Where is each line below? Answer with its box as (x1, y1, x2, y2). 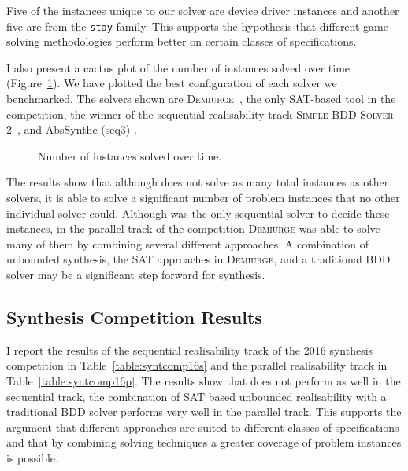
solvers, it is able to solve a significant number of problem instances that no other (6, 190, 400, 205)
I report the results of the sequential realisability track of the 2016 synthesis (6, 341, 373, 358)
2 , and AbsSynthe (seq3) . (6, 121, 137, 138)
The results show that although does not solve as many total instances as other (6, 174, 389, 190)
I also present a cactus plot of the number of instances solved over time (6, 59, 351, 75)
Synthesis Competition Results (6, 304, 262, 329)
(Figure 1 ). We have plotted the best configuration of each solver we (6, 75, 337, 91)
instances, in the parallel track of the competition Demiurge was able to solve (6, 220, 380, 237)
